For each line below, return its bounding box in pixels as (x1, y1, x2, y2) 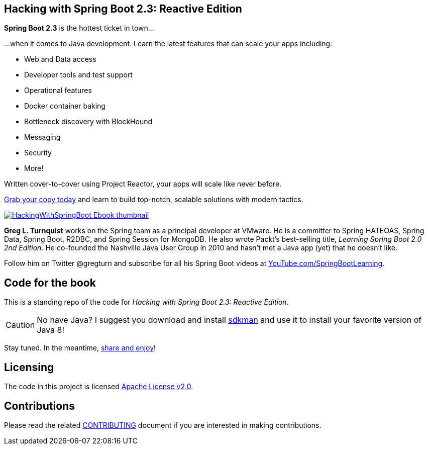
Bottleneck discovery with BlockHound (24, 117, 153, 126)
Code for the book (4, 276, 96, 289)
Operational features (24, 86, 92, 95)
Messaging (24, 133, 61, 142)
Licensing (4, 361, 54, 374)
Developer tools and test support (24, 70, 133, 79)
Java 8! (37, 325, 65, 335)
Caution (6, 320, 35, 330)
